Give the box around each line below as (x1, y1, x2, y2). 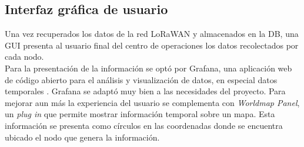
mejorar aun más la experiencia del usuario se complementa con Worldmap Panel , (5, 96, 300, 108)
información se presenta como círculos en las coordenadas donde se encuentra (5, 119, 283, 131)
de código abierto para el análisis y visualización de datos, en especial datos (5, 73, 278, 86)
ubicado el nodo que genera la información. (5, 131, 160, 143)
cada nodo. (5, 50, 44, 63)
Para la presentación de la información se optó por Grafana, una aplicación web (5, 61, 292, 74)
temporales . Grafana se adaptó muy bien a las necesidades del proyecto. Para (5, 85, 286, 97)
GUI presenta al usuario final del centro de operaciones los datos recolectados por (5, 39, 299, 51)
